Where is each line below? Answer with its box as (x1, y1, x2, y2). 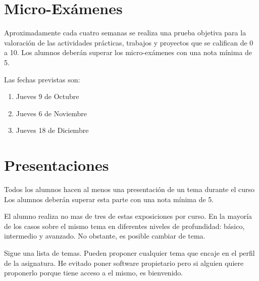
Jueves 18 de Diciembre (16, 125, 89, 135)
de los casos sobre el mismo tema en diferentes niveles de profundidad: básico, (4, 220, 245, 231)
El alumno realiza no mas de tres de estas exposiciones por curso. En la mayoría (4, 211, 252, 221)
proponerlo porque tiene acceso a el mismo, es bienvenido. (4, 267, 183, 278)
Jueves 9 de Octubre (16, 91, 79, 102)
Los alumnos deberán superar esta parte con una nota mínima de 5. (4, 194, 214, 204)
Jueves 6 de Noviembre (16, 108, 87, 118)
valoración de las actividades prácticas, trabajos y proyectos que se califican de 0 (4, 37, 253, 48)
